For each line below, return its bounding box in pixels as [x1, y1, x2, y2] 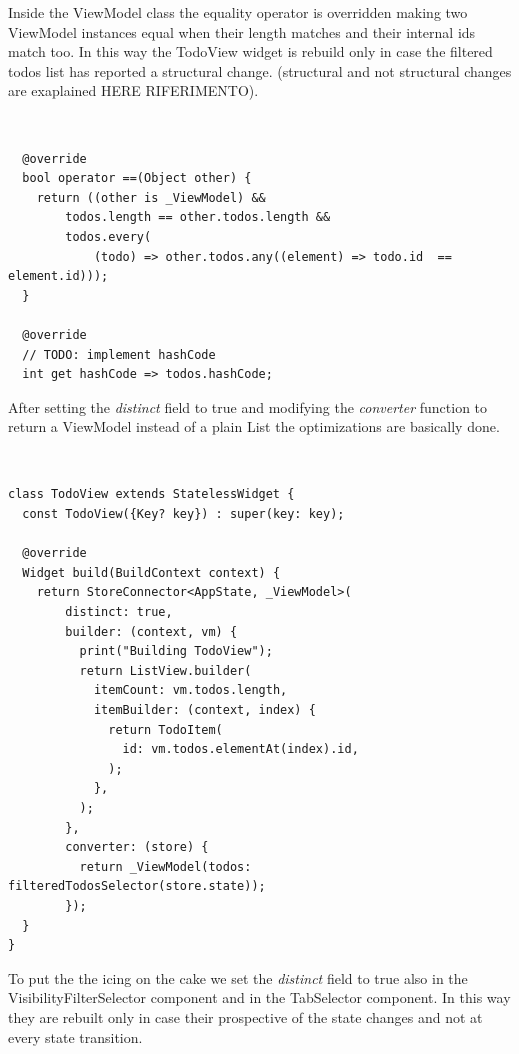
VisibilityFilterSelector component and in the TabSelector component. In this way [8, 987, 511, 1008]
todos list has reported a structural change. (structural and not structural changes [8, 60, 512, 81]
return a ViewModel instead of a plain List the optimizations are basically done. [8, 416, 500, 437]
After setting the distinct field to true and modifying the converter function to [8, 396, 488, 417]
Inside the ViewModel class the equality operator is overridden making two [8, 2, 468, 22]
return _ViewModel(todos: [79, 859, 252, 874]
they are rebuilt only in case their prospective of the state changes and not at [8, 1006, 483, 1027]
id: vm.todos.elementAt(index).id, [122, 742, 359, 757]
